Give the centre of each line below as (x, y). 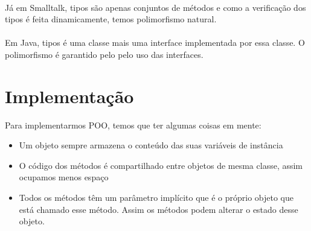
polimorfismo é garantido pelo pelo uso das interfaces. (104, 54)
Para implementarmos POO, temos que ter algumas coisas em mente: (133, 125)
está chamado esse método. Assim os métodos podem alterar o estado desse (159, 209)
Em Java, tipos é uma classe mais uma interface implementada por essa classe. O (155, 43)
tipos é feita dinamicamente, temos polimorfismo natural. (111, 19)
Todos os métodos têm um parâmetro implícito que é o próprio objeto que (156, 198)
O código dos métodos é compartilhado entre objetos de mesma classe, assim (161, 165)
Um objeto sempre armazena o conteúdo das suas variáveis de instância (151, 145)
